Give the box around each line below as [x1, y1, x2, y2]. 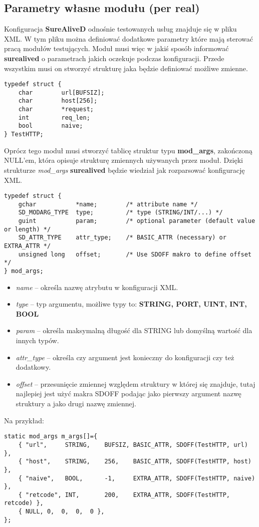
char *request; [18, 106, 94, 113]
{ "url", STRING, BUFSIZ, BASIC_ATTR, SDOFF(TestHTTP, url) [18, 441, 248, 448]
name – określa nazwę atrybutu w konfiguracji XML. [16, 282, 178, 292]
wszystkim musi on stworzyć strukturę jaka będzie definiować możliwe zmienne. [4, 63, 248, 73]
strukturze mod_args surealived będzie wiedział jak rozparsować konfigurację [4, 164, 245, 175]
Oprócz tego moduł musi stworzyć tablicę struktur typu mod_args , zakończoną [4, 145, 252, 155]
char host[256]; [18, 97, 98, 105]
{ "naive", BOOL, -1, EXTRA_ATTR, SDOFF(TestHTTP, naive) [18, 474, 255, 482]
